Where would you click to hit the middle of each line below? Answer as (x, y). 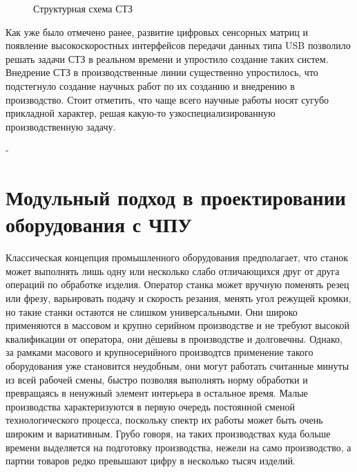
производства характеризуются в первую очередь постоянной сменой (151, 406)
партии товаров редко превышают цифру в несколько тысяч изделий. (151, 461)
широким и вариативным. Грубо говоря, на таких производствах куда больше (168, 433)
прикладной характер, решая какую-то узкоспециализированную (141, 113)
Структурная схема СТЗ (83, 8)
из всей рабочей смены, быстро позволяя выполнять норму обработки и (157, 379)
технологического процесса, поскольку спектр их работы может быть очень (164, 420)
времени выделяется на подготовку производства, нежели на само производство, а (178, 447)
